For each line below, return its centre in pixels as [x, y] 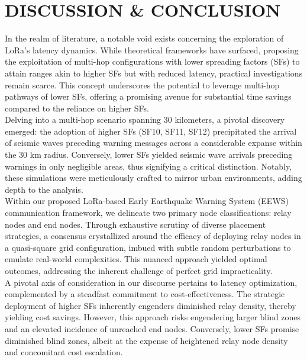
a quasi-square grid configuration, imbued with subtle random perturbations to [148, 247]
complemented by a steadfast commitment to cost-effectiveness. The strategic [145, 294]
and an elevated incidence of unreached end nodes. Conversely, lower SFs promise [152, 328]
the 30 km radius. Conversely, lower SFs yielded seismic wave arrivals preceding [149, 154]
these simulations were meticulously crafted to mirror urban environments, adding [153, 178]
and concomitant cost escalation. [64, 352]
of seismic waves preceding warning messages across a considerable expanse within [153, 143]
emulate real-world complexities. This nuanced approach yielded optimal [136, 259]
